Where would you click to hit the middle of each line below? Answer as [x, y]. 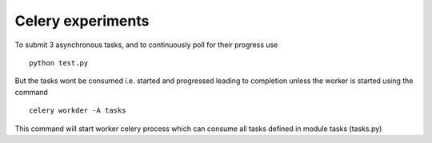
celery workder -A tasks [78, 111]
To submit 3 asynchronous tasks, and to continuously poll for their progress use [146, 45]
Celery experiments [82, 21]
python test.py [59, 63]
